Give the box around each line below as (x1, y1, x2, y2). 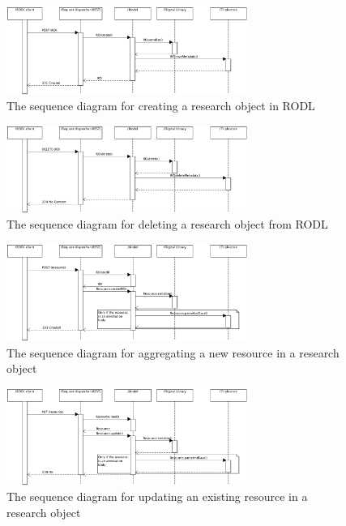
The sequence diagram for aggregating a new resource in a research (6, 344, 340, 361)
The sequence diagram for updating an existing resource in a (6, 488, 308, 505)
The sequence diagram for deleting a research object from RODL (6, 216, 328, 233)
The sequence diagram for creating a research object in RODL (6, 97, 315, 114)
